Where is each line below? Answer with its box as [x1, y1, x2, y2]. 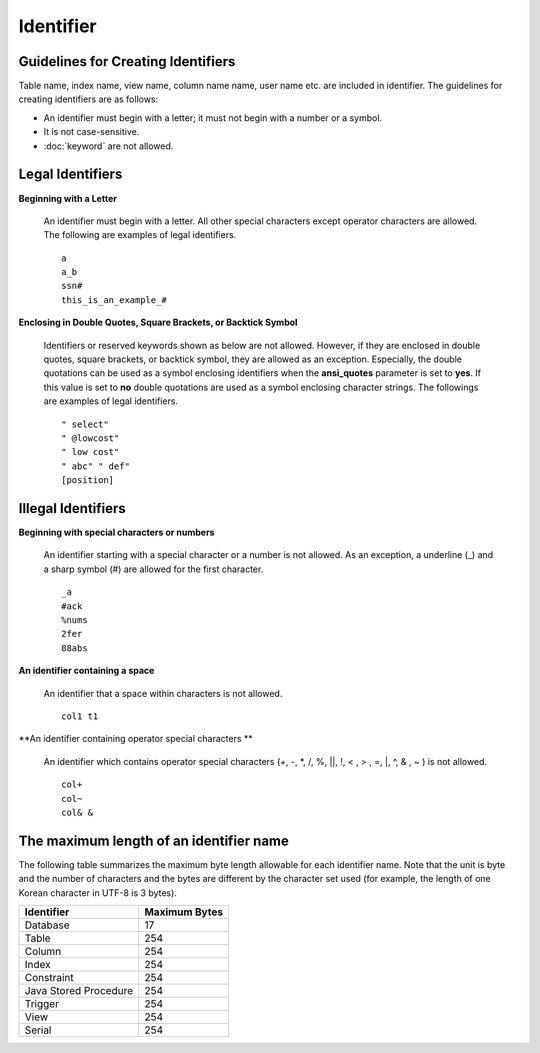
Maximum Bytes [144, 905, 224, 919]
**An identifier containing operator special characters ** [18, 733, 254, 745]
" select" [61, 418, 109, 430]
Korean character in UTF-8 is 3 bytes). [18, 886, 177, 899]
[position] [61, 475, 115, 486]
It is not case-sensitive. [43, 126, 140, 138]
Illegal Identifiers [18, 500, 127, 517]
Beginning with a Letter [18, 192, 117, 204]
